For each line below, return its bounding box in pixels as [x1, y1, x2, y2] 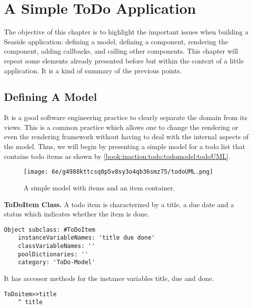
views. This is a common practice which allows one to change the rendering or [4, 122, 238, 132]
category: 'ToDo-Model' [18, 259, 96, 266]
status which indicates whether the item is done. [4, 209, 150, 219]
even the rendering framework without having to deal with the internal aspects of [4, 131, 249, 142]
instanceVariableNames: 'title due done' [18, 234, 155, 242]
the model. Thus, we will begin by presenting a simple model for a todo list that [4, 141, 245, 152]
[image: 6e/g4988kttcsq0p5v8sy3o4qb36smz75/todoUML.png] [24, 168, 213, 176]
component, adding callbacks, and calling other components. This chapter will [4, 46, 238, 56]
